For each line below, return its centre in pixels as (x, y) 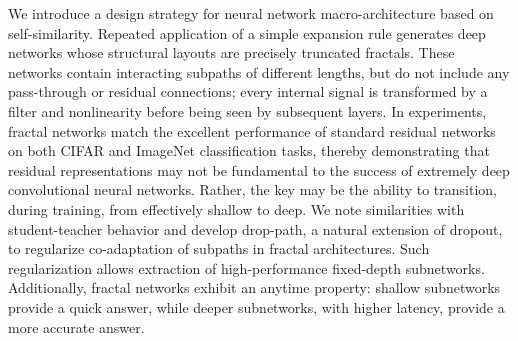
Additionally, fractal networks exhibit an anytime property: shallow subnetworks (254, 287)
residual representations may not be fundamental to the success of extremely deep (259, 169)
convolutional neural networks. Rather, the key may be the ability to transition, (252, 189)
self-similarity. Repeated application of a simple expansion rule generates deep (247, 32)
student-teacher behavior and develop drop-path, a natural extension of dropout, (255, 228)
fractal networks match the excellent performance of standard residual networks (252, 130)
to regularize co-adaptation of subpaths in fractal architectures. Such (219, 248)
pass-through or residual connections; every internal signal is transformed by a (248, 91)
